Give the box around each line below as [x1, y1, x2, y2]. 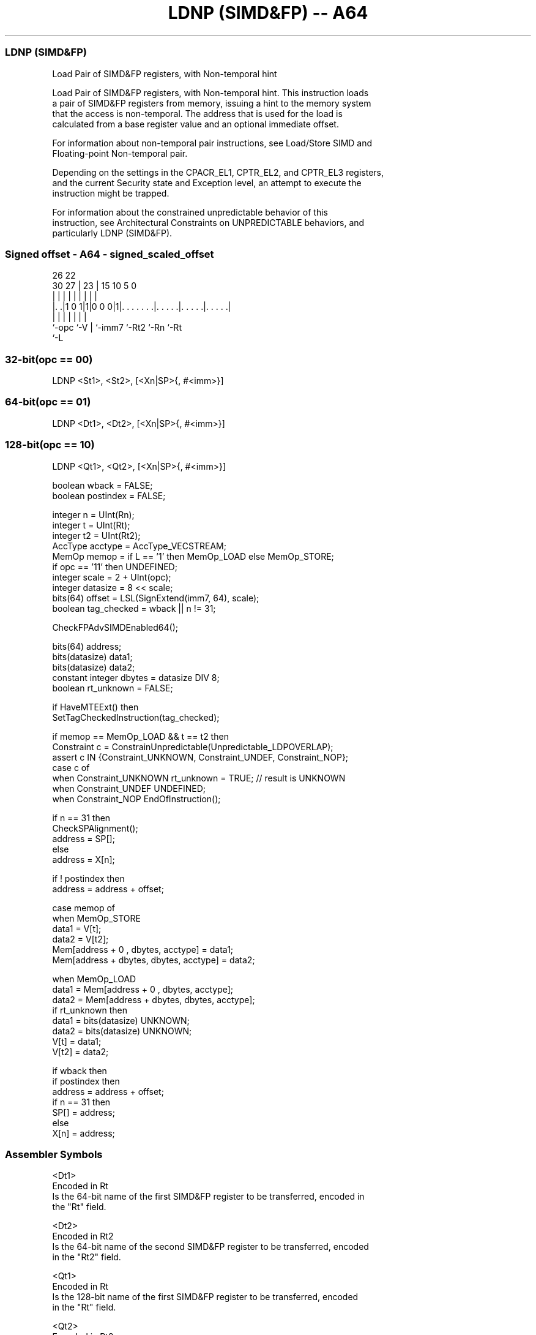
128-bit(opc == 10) [5, 438, 95, 451]
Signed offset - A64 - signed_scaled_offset [5, 247, 214, 260]
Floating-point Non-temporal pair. [52, 148, 188, 159]
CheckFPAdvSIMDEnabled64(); [52, 622, 178, 633]
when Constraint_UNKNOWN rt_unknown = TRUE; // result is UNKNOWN [52, 772, 346, 783]
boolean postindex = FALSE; [52, 490, 166, 501]
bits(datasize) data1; [52, 651, 133, 662]
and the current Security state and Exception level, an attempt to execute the [52, 177, 362, 188]
